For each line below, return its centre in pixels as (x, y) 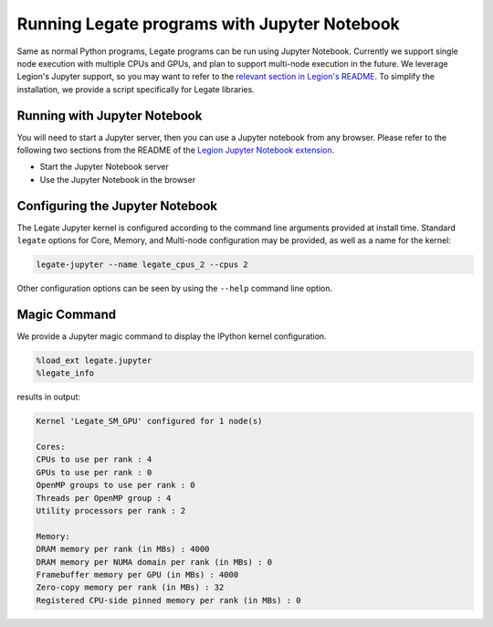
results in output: (49, 397)
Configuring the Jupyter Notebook (117, 206)
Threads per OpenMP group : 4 (104, 498)
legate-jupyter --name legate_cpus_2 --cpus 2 (142, 265)
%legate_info (65, 373)
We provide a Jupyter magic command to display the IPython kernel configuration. (172, 336)
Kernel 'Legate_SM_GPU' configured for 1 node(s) (149, 421)
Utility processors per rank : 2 (111, 511)
